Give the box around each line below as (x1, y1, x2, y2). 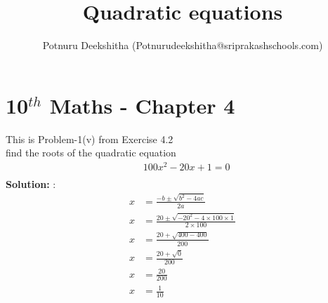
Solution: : (6, 176, 56, 191)
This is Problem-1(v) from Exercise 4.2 (6, 131, 173, 146)
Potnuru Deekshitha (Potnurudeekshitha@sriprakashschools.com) (42, 38, 323, 53)
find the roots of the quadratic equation (6, 145, 176, 160)
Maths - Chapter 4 (49, 90, 235, 119)
